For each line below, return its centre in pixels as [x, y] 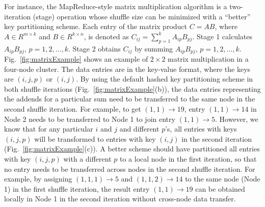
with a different [87, 158]
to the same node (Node [223, 179]
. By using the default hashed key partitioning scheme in [165, 79]
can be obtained [220, 188]
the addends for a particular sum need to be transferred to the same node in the [130, 99]
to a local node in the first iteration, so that [188, 158]
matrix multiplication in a [208, 59]
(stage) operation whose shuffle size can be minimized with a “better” [142, 16]
